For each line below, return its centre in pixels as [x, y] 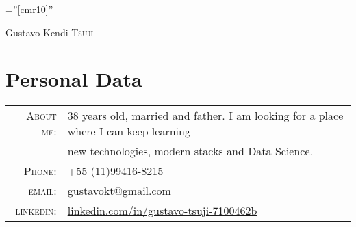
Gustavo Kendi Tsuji [50, 32]
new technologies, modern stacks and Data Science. [190, 151]
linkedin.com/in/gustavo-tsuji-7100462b [162, 211]
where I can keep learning [129, 131]
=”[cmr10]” [29, 9]
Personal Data [74, 79]
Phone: [40, 171]
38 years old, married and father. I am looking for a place [205, 116]
